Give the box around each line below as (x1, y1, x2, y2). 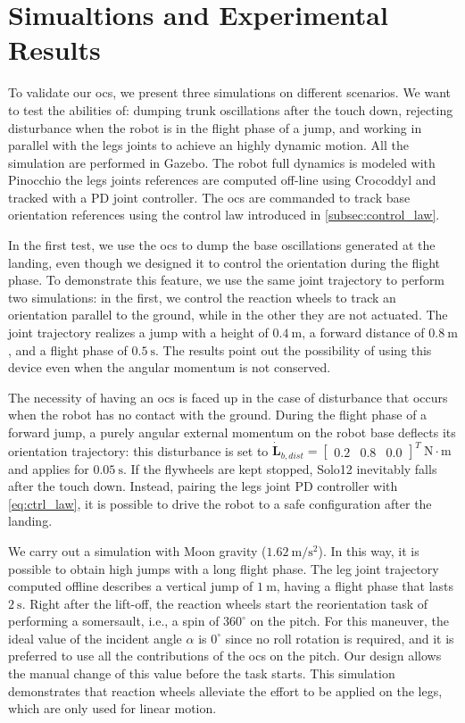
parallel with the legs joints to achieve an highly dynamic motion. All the (8, 136, 409, 154)
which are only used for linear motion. (8, 699, 217, 718)
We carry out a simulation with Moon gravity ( (8, 541, 267, 560)
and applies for (8, 459, 89, 478)
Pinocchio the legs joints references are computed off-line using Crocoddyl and (8, 170, 436, 189)
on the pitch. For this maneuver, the (250, 611, 450, 630)
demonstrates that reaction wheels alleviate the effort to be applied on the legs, (8, 681, 443, 700)
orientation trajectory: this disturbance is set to (8, 441, 269, 460)
